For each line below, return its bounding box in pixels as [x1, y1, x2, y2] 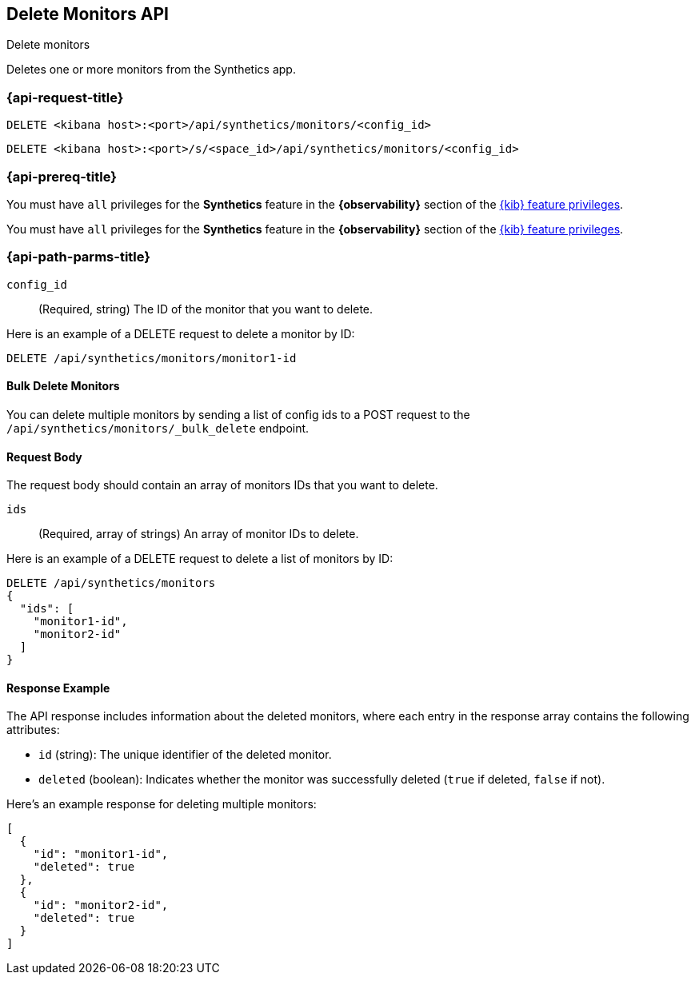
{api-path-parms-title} [6, 249, 150, 265]
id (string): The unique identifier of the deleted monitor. [38, 748, 332, 762]
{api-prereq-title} [6, 168, 117, 185]
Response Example [6, 680, 110, 695]
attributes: [6, 723, 60, 737]
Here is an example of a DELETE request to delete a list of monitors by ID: [6, 552, 393, 566]
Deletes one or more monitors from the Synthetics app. [6, 62, 296, 77]
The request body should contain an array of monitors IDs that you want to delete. [6, 478, 438, 492]
